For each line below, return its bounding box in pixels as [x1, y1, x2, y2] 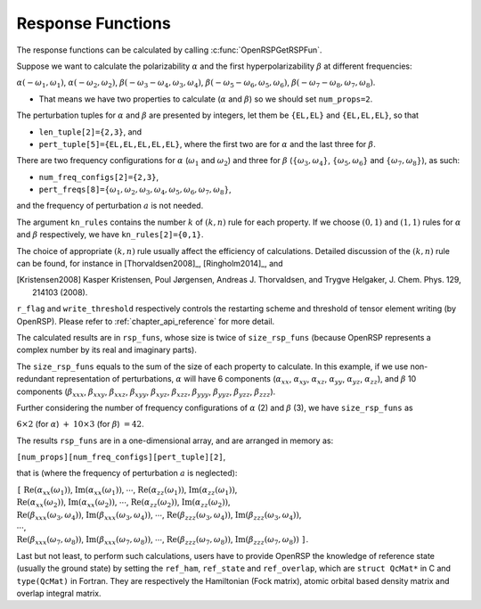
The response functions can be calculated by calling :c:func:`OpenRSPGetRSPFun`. [16, 45, 322, 55]
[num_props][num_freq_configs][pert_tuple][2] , [16, 451, 226, 463]
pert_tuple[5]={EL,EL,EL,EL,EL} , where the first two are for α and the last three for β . [38, 138, 376, 149]
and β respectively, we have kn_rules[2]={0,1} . [16, 229, 204, 240]
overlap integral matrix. [16, 588, 102, 598]
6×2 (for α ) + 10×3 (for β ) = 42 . [16, 419, 144, 430]
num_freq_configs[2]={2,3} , [38, 171, 159, 182]
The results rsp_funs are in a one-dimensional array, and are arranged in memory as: [16, 435, 334, 446]
